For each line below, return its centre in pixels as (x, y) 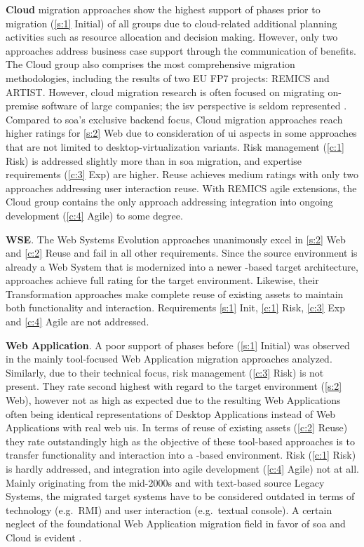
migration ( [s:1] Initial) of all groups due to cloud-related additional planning (171, 23)
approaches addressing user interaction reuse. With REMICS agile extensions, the (181, 188)
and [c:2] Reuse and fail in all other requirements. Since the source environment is (182, 253)
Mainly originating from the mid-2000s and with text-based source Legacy (165, 482)
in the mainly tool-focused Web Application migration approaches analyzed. (169, 359)
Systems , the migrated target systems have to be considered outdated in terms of (180, 496)
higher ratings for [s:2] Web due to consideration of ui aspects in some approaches (181, 133)
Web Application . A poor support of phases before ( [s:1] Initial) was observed (178, 345)
